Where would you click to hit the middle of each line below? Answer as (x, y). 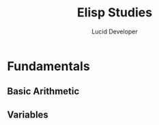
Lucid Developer (115, 31)
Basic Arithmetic (43, 91)
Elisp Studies (115, 13)
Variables (28, 114)
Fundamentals (48, 66)
